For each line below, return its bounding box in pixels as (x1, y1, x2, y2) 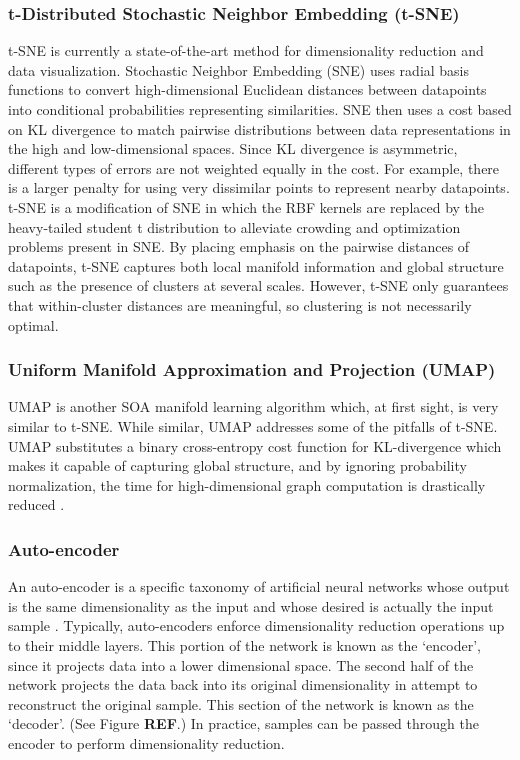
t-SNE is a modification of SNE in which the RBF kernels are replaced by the (8, 196, 485, 217)
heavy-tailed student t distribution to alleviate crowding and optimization (8, 216, 461, 237)
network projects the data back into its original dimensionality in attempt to (8, 674, 478, 695)
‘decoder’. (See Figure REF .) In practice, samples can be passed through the (8, 713, 479, 734)
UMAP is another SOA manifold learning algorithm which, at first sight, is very (8, 396, 499, 417)
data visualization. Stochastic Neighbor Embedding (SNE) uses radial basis (8, 59, 470, 80)
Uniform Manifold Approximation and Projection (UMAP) (8, 357, 496, 382)
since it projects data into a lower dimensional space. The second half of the (8, 654, 474, 675)
